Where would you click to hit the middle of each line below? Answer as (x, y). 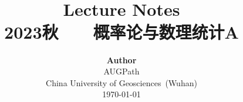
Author (122, 59)
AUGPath (122, 71)
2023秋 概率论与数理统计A (122, 31)
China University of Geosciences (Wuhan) (122, 82)
